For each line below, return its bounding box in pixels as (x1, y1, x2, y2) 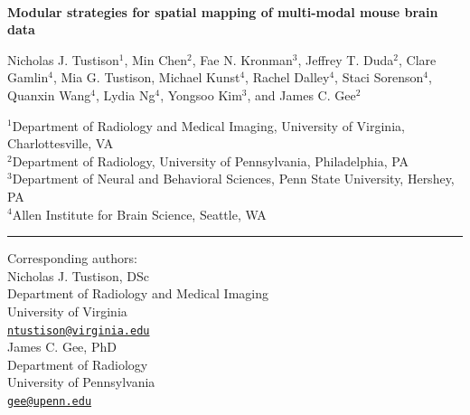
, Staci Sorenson (334, 68, 424, 87)
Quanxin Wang (7, 85, 91, 104)
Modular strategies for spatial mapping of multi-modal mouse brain (7, 2, 438, 21)
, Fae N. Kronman (192, 50, 293, 69)
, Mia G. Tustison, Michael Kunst (52, 68, 240, 87)
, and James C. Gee (247, 85, 356, 104)
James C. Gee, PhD (7, 337, 117, 356)
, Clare (398, 50, 437, 69)
